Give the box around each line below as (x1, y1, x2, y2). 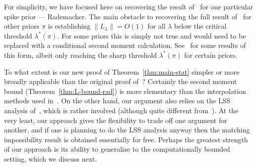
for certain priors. (184, 49, 238, 60)
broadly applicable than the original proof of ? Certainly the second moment (4, 76, 237, 86)
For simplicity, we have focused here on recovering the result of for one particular (4, 1, 253, 11)
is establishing (48, 21, 90, 31)
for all (147, 21, 166, 31)
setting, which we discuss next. (4, 153, 97, 164)
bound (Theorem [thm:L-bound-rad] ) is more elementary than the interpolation (4, 85, 246, 96)
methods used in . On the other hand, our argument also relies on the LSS (4, 95, 231, 106)
